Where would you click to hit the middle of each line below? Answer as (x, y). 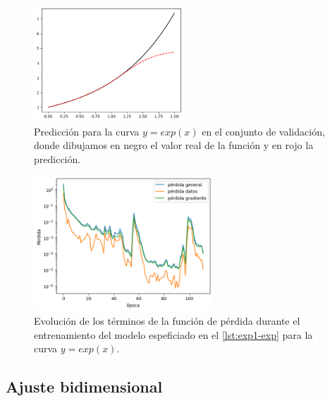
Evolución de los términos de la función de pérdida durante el (167, 320)
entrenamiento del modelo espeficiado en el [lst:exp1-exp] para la (173, 334)
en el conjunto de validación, (263, 131)
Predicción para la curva (87, 131)
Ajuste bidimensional (84, 387)
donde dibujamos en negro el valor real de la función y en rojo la (174, 145)
